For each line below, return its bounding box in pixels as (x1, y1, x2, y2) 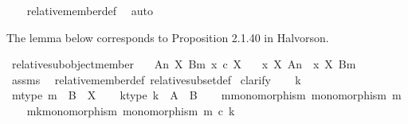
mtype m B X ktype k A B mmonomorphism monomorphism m (11, 87, 402, 103)
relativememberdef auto (26, 2, 154, 18)
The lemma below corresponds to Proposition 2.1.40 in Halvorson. (6, 29, 329, 45)
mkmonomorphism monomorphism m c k (26, 102, 235, 118)
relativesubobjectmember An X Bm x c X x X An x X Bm (11, 56, 356, 72)
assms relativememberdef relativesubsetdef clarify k (11, 71, 301, 87)
